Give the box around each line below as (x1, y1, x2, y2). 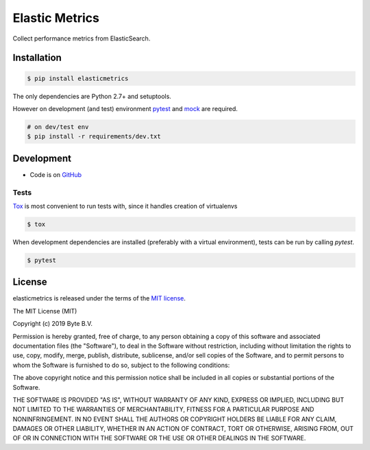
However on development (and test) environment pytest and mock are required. (12, 104, 238, 113)
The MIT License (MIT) (12, 307, 77, 315)
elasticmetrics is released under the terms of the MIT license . (12, 294, 186, 303)
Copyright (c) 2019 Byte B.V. (12, 320, 92, 328)
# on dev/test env (27, 123, 89, 130)
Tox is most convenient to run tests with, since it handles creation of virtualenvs (12, 202, 238, 210)
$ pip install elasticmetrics (27, 74, 129, 82)
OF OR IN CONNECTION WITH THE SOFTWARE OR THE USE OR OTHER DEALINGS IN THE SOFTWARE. (12, 434, 306, 442)
